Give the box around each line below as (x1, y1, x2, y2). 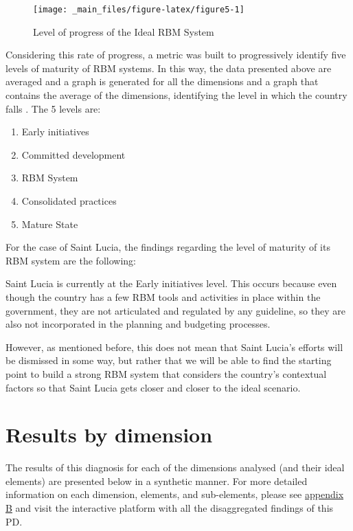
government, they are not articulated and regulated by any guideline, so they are (5, 303, 345, 317)
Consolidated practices (21, 194, 117, 207)
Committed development (21, 147, 126, 161)
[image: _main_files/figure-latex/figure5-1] (33, 5, 244, 14)
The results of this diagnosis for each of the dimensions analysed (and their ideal (5, 460, 345, 475)
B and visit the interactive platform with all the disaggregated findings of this (5, 501, 334, 515)
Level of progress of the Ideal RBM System (33, 24, 214, 38)
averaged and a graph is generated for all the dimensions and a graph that (5, 74, 319, 89)
